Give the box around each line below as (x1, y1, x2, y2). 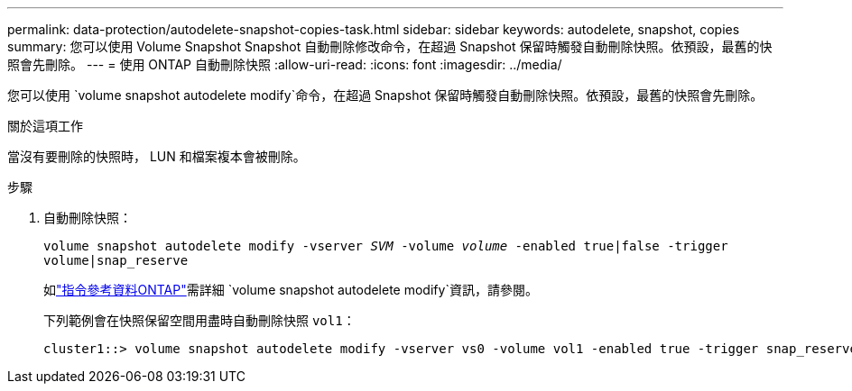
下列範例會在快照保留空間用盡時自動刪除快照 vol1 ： (43, 313, 356, 328)
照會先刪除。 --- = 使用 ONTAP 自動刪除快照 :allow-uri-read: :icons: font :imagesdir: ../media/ (7, 57, 562, 72)
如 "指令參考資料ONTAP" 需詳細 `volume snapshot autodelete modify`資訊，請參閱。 (43, 282, 538, 297)
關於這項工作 (7, 118, 83, 133)
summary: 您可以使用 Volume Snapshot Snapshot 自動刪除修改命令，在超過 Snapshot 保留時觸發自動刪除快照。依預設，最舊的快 (7, 39, 773, 54)
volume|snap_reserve (43, 253, 189, 268)
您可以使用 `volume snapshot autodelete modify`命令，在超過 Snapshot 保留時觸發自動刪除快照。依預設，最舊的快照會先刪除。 (7, 87, 764, 103)
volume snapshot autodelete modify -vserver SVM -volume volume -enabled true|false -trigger (43, 239, 728, 253)
